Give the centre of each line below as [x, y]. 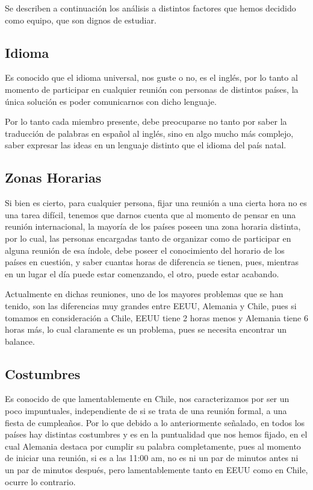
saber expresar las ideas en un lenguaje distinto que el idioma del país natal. [146, 145]
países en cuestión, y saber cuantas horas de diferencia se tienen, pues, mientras [152, 262]
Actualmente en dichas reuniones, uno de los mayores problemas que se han [144, 294]
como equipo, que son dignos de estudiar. [81, 20]
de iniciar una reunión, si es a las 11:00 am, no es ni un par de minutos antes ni [152, 458]
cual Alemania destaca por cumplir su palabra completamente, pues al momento [153, 446]
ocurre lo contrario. [40, 481]
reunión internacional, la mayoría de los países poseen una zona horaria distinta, [153, 226]
